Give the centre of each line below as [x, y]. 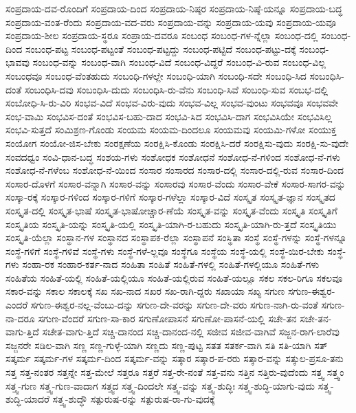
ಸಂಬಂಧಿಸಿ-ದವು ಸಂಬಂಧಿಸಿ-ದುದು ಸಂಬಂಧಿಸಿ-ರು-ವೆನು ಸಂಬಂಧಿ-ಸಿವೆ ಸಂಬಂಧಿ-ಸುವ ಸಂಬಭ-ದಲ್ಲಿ [176, 89]
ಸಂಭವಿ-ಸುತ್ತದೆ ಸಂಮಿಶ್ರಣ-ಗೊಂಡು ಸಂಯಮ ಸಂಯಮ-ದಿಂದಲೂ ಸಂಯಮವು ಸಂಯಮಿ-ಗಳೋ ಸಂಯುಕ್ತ [171, 130]
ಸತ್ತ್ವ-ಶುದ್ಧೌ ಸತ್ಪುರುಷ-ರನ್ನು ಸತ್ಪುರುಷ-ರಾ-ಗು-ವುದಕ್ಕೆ [134, 399]
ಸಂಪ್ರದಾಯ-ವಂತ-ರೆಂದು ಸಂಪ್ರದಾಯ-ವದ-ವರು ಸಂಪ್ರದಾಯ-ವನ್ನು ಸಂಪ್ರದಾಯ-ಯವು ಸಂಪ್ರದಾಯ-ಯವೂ [171, 22]
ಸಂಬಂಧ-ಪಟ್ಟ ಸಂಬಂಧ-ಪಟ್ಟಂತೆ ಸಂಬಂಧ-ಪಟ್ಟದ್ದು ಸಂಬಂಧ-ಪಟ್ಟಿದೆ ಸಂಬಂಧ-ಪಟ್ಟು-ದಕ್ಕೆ [160, 48]
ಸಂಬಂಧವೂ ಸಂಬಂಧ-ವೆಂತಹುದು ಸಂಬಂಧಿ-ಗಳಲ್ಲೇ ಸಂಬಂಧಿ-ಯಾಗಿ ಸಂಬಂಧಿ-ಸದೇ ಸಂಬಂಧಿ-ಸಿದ [156, 75]
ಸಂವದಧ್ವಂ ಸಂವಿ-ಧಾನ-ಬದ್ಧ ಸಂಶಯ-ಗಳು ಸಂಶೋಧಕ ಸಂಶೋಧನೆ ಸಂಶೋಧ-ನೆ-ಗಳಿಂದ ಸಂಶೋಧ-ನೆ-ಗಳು [173, 156]
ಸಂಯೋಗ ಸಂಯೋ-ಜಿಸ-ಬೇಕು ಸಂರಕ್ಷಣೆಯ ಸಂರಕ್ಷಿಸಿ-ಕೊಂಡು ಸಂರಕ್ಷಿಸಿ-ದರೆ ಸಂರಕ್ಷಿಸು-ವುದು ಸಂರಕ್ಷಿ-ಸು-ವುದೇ [177, 143]
